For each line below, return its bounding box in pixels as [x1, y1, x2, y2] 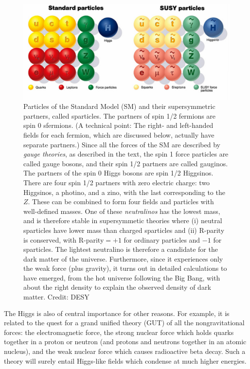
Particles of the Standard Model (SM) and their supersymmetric [23, 101, 215, 111]
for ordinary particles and [124, 234, 200, 245]
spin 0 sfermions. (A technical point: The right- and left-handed [23, 120, 214, 130]
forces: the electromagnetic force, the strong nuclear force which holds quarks [4, 327, 234, 337]
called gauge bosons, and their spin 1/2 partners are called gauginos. [23, 158, 228, 168]
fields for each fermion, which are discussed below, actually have [23, 129, 214, 140]
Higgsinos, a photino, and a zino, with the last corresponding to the [23, 187, 225, 197]
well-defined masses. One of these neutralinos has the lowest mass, [23, 206, 220, 216]
